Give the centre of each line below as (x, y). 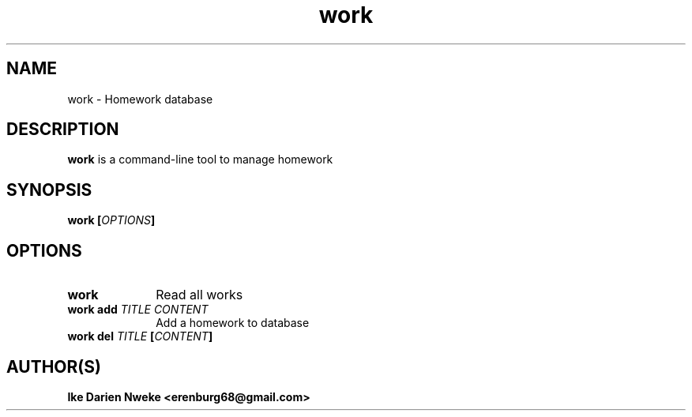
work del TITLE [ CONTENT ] (140, 336)
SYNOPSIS (49, 190)
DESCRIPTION (63, 130)
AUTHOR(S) (54, 366)
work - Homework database (140, 99)
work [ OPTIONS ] (111, 220)
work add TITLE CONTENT (138, 310)
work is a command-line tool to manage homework (200, 160)
